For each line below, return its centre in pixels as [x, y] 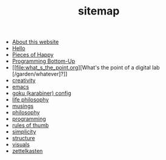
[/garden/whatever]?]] [40, 74]
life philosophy [30, 100]
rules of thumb [30, 126]
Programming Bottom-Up [44, 61]
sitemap [99, 11]
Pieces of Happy [33, 55]
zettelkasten [27, 151]
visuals [21, 145]
